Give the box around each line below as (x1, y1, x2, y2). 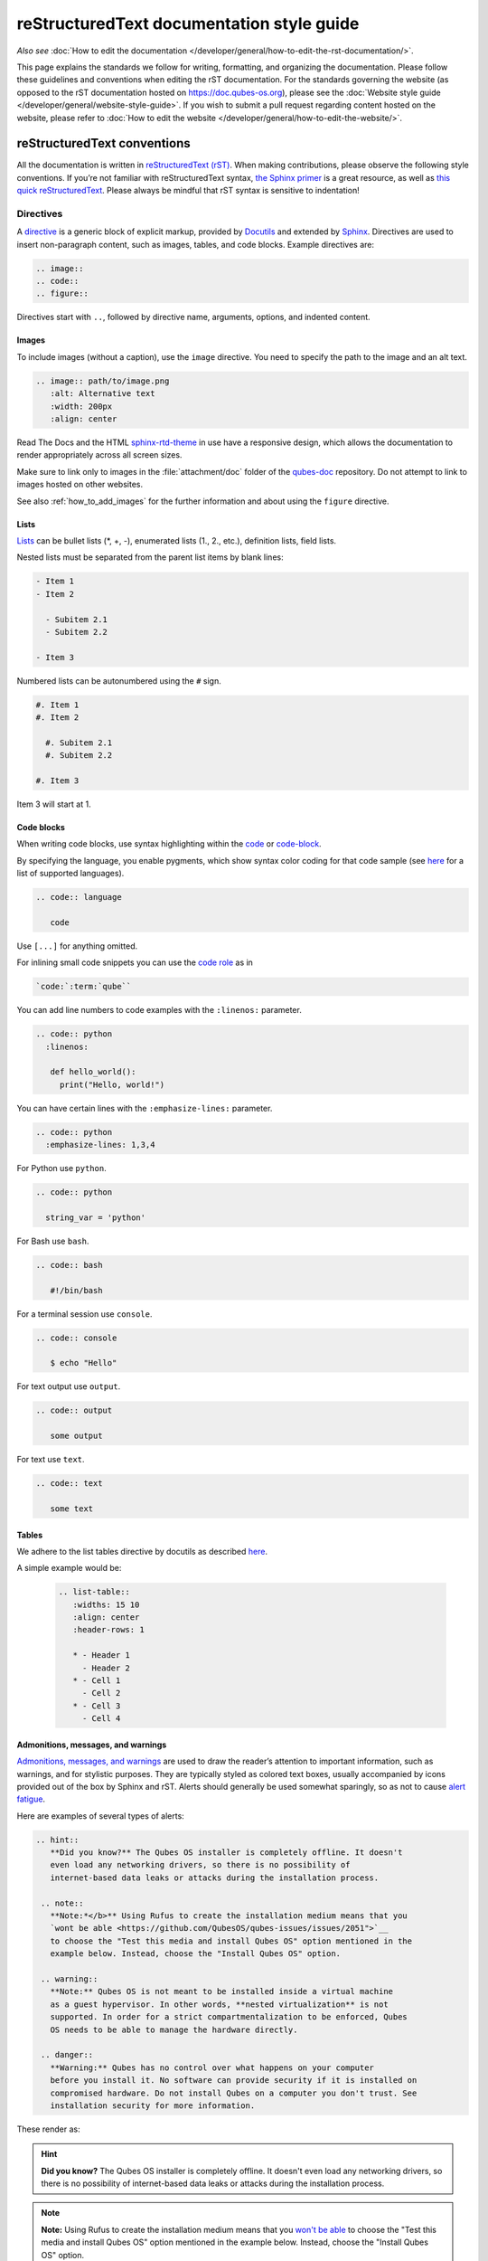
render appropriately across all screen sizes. (16, 449, 183, 460)
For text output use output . (16, 1381, 121, 1392)
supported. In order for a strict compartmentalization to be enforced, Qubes (50, 2012, 408, 2022)
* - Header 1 (72, 1651, 131, 1660)
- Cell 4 (81, 1714, 121, 1724)
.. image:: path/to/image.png (35, 375, 170, 386)
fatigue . (16, 1793, 45, 1804)
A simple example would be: (16, 1563, 122, 1574)
